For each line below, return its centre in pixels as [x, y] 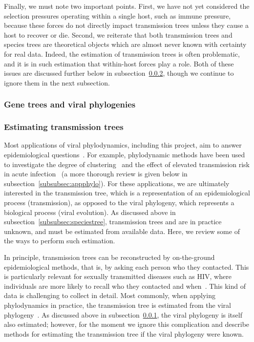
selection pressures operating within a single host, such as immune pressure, [117, 15]
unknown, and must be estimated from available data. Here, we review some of [122, 231]
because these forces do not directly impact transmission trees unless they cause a [126, 25]
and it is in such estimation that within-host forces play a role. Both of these [119, 63]
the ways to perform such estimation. [60, 241]
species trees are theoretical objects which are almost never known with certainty [125, 44]
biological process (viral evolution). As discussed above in [90, 212]
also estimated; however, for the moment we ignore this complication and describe [127, 324]
